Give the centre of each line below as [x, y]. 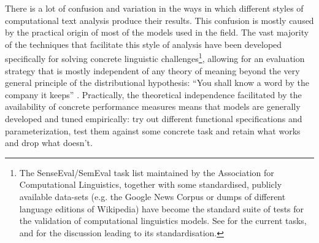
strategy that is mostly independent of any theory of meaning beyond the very [152, 70]
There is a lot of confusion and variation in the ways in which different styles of [154, 8]
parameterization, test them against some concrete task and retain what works [153, 130]
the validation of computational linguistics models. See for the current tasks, [163, 221]
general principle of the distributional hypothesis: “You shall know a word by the [157, 83]
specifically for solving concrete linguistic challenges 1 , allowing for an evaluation [155, 58]
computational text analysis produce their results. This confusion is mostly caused [159, 20]
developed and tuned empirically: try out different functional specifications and [154, 118]
